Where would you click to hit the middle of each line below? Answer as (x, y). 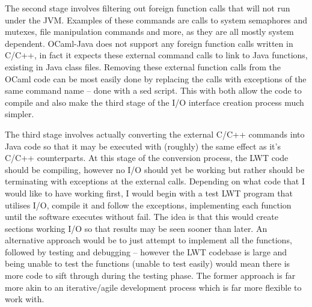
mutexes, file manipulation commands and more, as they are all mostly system (149, 32)
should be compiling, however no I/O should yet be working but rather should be (155, 169)
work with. (25, 299)
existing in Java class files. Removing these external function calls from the (143, 66)
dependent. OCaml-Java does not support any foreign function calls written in (149, 43)
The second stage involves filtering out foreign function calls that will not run (148, 8)
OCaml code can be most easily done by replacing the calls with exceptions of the (156, 78)
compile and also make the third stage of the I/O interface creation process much (154, 102)
